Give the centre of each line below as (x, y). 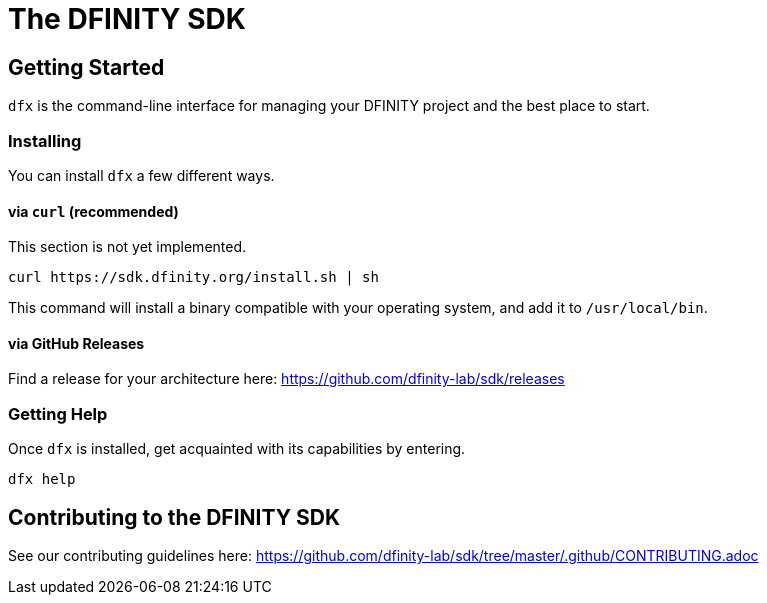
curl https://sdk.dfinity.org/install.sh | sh (193, 277)
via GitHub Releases (76, 343)
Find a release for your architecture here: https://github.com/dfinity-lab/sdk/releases (286, 379)
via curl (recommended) (93, 211)
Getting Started (86, 67)
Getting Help (58, 413)
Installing (45, 140)
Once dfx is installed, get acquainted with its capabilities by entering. (237, 449)
